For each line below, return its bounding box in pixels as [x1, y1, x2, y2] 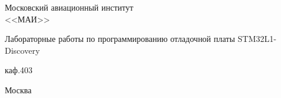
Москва [5, 83, 32, 96]
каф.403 [5, 64, 33, 76]
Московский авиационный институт [5, 1, 133, 13]
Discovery [5, 44, 40, 56]
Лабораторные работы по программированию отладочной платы [5, 32, 235, 45]
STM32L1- [238, 32, 277, 45]
